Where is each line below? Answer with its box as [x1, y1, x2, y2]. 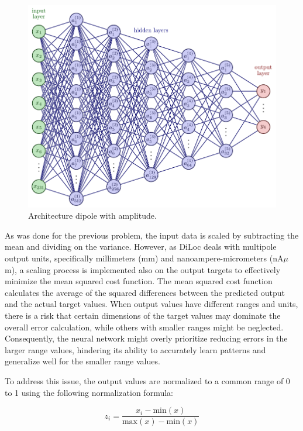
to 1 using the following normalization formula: [5, 386, 173, 398]
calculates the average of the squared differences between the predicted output [5, 286, 285, 298]
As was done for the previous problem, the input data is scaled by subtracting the [5, 229, 299, 241]
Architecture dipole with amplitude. [28, 209, 157, 222]
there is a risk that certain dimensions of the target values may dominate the [5, 309, 281, 322]
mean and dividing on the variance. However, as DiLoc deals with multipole [5, 240, 277, 253]
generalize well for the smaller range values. [5, 355, 160, 367]
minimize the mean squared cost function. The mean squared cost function [5, 275, 273, 287]
